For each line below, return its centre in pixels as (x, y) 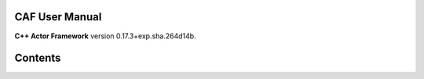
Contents (38, 58)
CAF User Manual (58, 17)
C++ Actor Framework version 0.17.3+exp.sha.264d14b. (105, 36)
